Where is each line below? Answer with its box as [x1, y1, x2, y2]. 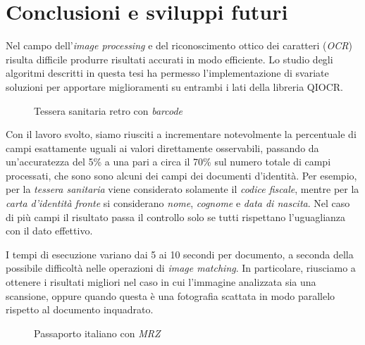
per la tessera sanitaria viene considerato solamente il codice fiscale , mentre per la [6, 182, 359, 196]
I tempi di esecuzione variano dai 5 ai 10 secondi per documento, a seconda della [6, 246, 354, 261]
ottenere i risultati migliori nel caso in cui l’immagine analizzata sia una [6, 275, 316, 289]
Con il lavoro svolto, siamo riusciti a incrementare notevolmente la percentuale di [6, 127, 357, 142]
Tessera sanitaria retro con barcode [34, 103, 183, 118]
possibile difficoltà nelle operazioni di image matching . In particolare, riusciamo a [6, 261, 356, 275]
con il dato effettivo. [6, 223, 93, 238]
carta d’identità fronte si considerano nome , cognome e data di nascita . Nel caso [6, 196, 350, 211]
